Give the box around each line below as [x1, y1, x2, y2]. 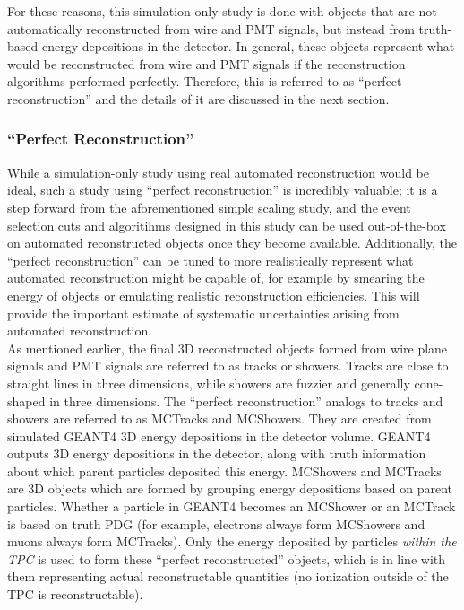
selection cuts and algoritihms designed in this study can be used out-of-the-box [7, 215, 446, 234]
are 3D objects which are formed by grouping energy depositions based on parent [7, 479, 452, 498]
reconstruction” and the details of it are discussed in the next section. [7, 89, 390, 108]
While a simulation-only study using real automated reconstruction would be [7, 162, 430, 181]
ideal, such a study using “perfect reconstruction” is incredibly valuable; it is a [7, 180, 438, 199]
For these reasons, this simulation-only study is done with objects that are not [7, 2, 437, 20]
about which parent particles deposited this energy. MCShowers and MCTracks [7, 461, 442, 480]
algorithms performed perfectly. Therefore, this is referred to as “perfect [7, 72, 402, 91]
